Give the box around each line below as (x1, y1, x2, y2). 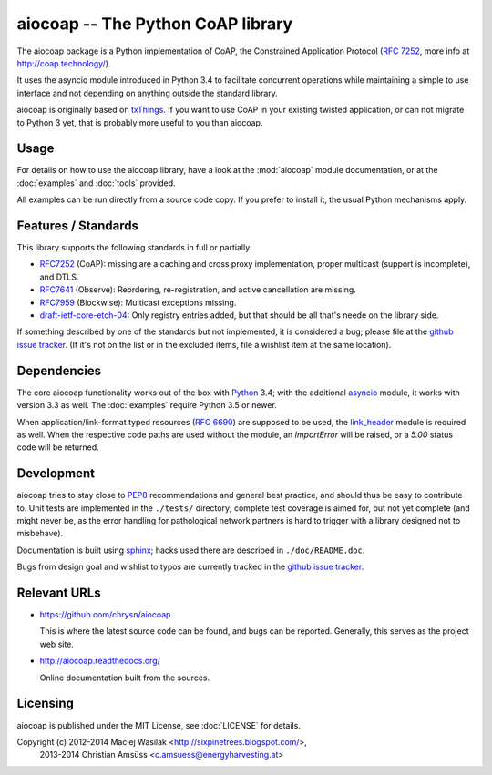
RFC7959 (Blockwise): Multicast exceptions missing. (39, 297, 237, 308)
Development (16, 465, 96, 482)
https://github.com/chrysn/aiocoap (39, 609, 171, 620)
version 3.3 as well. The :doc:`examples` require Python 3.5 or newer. (16, 400, 277, 411)
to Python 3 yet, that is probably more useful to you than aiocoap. (16, 117, 263, 127)
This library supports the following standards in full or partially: (16, 242, 252, 253)
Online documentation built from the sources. (39, 672, 210, 683)
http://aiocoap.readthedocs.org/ (39, 656, 161, 667)
